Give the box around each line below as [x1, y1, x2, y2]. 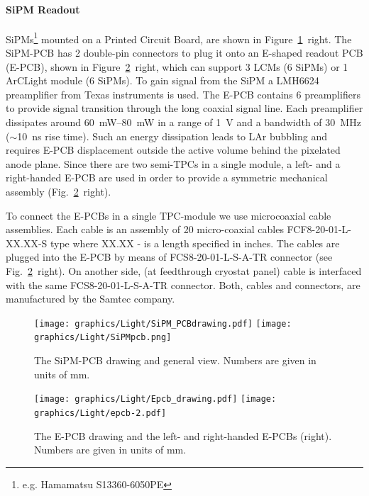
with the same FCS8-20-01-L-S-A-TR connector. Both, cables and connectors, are [6, 277, 360, 292]
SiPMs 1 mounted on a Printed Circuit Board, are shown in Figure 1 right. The [6, 29, 352, 46]
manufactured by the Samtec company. [6, 291, 175, 306]
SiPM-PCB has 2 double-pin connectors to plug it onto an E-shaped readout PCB [6, 45, 363, 60]
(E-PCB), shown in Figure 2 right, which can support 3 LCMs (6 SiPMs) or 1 [6, 59, 348, 74]
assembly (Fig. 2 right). [6, 184, 111, 198]
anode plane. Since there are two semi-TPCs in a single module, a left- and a [6, 156, 341, 171]
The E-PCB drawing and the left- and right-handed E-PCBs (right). [34, 428, 332, 443]
